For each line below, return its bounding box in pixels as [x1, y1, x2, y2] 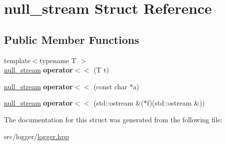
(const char [93, 81, 127, 91]
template [4, 55, 31, 65]
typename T [39, 55, 76, 65]
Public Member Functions [4, 32, 139, 47]
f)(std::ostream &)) [147, 98, 205, 108]
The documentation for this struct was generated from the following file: [4, 114, 223, 124]
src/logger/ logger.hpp [4, 131, 69, 141]
